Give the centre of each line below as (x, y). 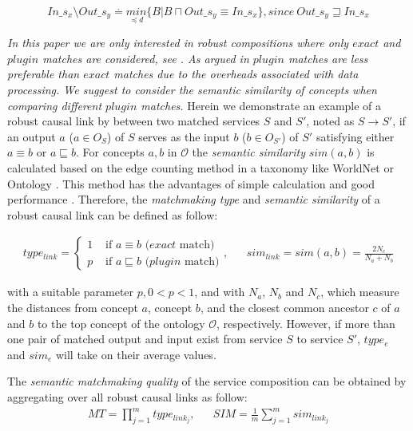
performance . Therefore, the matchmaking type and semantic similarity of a (194, 199)
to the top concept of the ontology (121, 323)
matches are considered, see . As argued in (146, 58)
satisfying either (355, 136)
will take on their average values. (136, 354)
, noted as (330, 121)
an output (32, 136)
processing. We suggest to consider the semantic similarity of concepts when (192, 89)
